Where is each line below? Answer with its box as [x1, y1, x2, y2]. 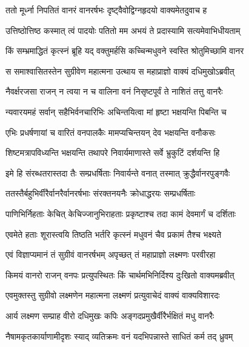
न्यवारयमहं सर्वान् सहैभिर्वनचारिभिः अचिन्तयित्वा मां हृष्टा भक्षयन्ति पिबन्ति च [5, 105, 227, 118]
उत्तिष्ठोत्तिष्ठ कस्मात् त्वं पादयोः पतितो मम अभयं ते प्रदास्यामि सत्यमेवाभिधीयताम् [5, 24, 241, 36]
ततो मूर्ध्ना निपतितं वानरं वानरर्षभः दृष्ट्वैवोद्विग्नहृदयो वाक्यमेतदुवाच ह [5, 4, 207, 16]
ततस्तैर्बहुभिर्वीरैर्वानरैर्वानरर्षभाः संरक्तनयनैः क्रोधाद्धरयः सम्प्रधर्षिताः [5, 187, 196, 200]
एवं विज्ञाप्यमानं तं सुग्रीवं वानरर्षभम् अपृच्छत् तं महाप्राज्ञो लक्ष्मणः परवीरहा [5, 248, 216, 261]
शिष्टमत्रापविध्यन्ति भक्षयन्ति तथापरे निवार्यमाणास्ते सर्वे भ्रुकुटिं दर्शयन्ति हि [5, 146, 220, 159]
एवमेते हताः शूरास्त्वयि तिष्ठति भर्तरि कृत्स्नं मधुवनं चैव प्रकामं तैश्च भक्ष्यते [5, 227, 222, 240]
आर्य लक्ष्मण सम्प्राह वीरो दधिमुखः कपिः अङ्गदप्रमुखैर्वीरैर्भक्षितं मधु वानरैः [5, 309, 214, 322]
